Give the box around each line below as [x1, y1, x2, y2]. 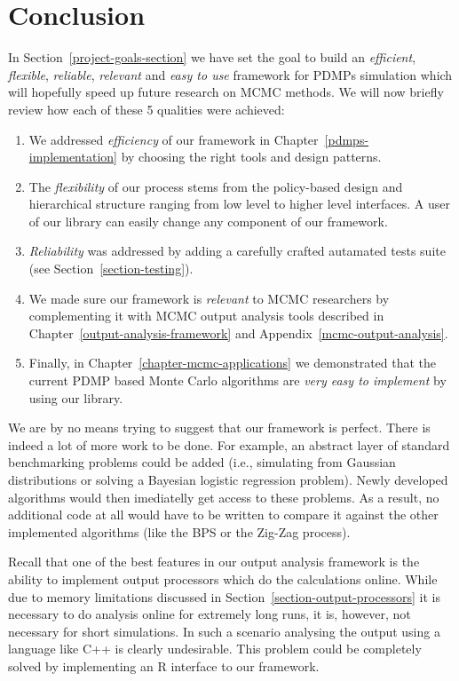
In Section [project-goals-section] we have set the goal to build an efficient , [8, 48, 416, 67]
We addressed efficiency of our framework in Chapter [28, 130, 319, 148]
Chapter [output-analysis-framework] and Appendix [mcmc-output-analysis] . [28, 323, 448, 342]
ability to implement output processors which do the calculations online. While [8, 569, 438, 588]
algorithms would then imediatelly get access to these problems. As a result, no [8, 487, 439, 506]
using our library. [28, 388, 123, 407]
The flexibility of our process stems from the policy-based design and [28, 177, 403, 195]
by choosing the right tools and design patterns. [121, 147, 382, 166]
